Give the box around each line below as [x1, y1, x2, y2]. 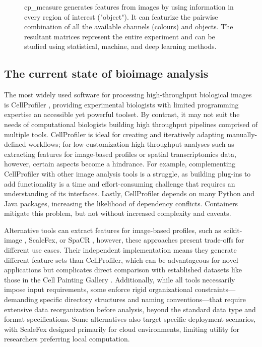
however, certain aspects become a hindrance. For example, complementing [4, 158, 236, 169]
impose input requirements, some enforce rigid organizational [4, 284, 192, 295]
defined [4, 139, 26, 149]
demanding [4, 294, 38, 305]
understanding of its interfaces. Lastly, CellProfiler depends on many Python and [4, 188, 255, 199]
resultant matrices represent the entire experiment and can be [24, 31, 215, 41]
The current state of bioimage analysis [4, 66, 209, 81]
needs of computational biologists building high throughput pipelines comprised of [4, 119, 258, 129]
